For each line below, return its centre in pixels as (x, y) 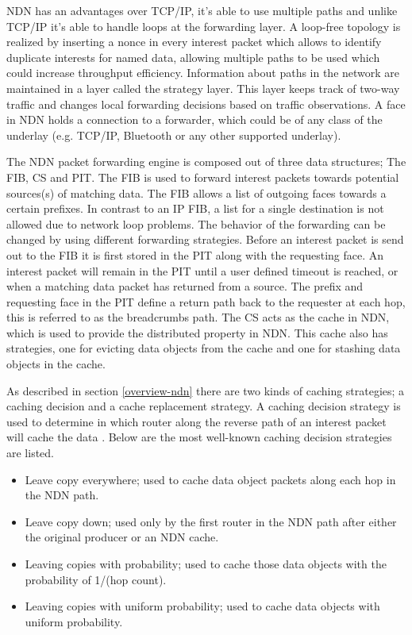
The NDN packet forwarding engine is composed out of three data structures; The (206, 162)
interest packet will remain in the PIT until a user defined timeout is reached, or (202, 270)
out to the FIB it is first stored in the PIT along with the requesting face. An (195, 254)
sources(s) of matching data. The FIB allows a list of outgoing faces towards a (196, 192)
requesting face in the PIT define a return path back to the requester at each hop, (206, 301)
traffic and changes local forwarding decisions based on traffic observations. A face (206, 104)
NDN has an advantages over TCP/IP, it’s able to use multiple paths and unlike (202, 10)
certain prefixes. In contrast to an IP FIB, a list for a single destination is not (195, 208)
